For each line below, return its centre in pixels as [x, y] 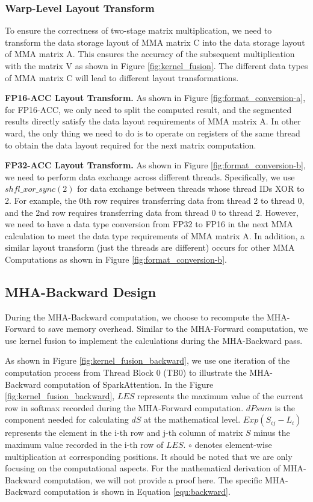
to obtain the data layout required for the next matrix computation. [131, 145]
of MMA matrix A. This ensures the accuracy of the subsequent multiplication [150, 54]
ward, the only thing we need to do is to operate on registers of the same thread [153, 133]
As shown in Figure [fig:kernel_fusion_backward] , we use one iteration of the [147, 360]
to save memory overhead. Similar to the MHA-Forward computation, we [173, 329]
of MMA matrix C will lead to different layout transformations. [122, 77]
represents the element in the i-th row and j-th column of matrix [124, 433]
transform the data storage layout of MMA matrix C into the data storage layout [155, 42]
